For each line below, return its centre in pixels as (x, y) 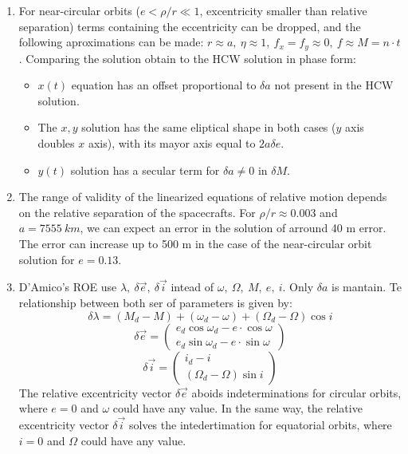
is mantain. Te (367, 287)
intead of (192, 287)
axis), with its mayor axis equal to (172, 143)
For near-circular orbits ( (79, 10)
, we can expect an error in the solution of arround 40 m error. (233, 228)
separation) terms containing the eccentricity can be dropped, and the (190, 26)
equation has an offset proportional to (164, 85)
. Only (298, 287)
